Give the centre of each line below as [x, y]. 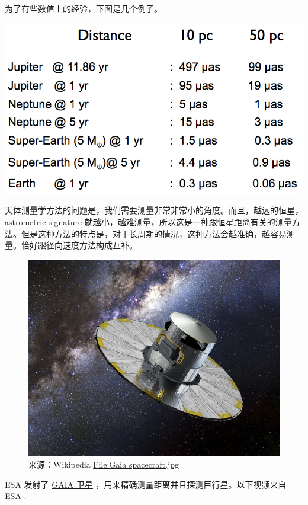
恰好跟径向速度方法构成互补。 [79, 245]
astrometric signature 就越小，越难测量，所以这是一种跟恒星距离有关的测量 [148, 221]
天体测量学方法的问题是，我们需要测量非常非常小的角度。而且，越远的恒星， [154, 210]
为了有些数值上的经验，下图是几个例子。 [84, 8]
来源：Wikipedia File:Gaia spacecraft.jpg [104, 464]
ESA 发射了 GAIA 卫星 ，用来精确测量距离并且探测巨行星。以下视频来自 [146, 484]
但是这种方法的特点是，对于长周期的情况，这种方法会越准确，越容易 [154, 233]
